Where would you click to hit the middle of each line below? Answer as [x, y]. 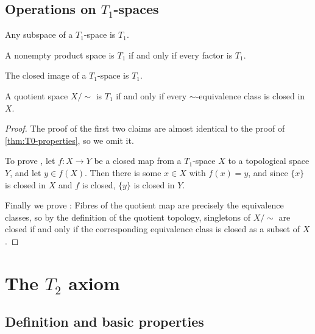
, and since [268, 172]
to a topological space [269, 161]
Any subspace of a [39, 34]
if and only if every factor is [181, 55]
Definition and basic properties [104, 322]
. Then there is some [123, 172]
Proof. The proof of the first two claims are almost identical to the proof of [145, 128]
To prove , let [30, 161]
